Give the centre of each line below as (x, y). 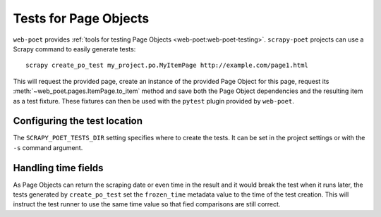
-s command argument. (48, 147)
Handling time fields (58, 168)
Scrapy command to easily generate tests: (74, 49)
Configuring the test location (78, 121)
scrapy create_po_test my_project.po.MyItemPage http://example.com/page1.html (167, 66)
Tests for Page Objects (81, 18)
